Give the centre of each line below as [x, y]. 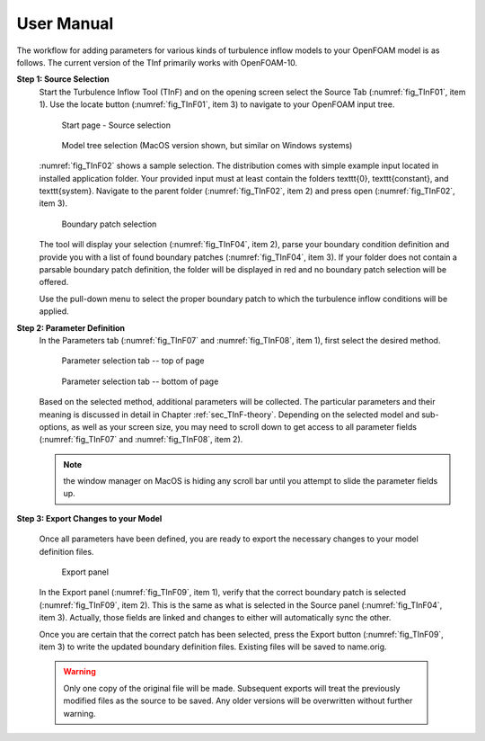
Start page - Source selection [116, 125]
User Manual [65, 23]
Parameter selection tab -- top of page [133, 361]
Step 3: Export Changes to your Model [89, 518]
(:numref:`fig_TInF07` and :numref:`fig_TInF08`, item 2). [141, 440]
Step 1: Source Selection [63, 79]
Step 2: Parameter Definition [71, 327]
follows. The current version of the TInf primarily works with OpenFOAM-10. [157, 62]
